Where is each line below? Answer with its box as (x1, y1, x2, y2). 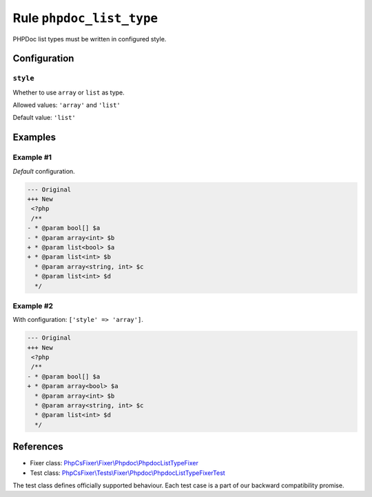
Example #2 (12, 301, 54, 310)
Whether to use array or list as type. (12, 88, 125, 97)
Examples (12, 132, 56, 143)
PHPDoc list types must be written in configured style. (12, 34, 167, 43)
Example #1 (12, 152, 52, 162)
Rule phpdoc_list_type (12, 10, 158, 26)
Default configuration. (12, 167, 75, 175)
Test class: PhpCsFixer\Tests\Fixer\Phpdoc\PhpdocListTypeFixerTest (30, 469, 225, 477)
